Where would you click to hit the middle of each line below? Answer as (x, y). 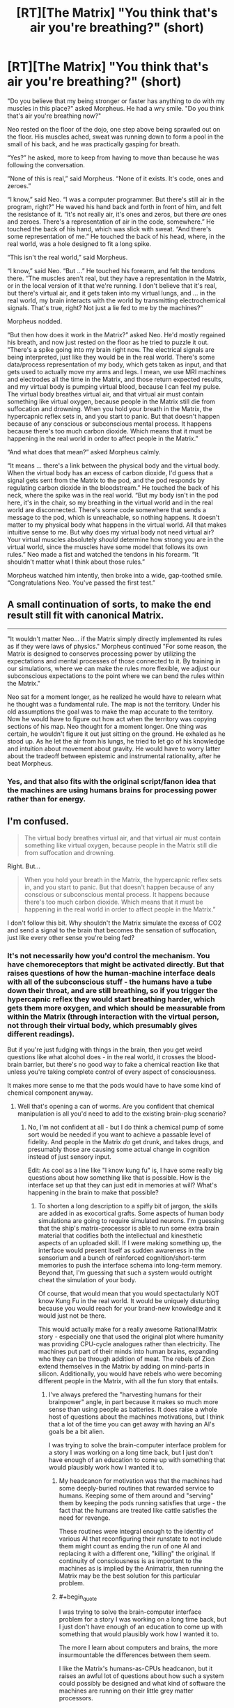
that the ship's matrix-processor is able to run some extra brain (128, 1228)
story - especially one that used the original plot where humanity (131, 1337)
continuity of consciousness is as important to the (131, 1561)
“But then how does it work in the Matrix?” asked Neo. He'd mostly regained (116, 334)
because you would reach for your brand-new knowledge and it (130, 1308)
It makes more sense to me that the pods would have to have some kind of (114, 1085)
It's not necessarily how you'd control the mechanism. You (109, 956)
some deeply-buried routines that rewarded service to (136, 1488)
